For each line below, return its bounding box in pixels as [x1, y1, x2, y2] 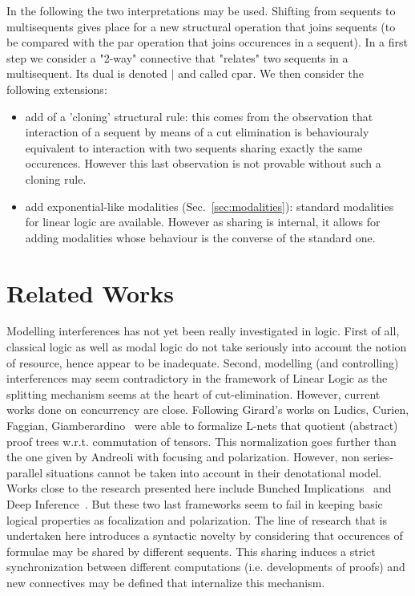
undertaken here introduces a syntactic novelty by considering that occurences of [6, 527, 403, 544]
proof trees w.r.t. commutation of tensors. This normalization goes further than [6, 432, 397, 449]
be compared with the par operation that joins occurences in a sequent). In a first [6, 34, 409, 51]
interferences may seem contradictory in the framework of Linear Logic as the [6, 370, 388, 387]
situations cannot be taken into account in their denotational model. [46, 464, 382, 480]
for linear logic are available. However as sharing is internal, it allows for [25, 213, 381, 230]
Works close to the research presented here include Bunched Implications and [6, 480, 392, 497]
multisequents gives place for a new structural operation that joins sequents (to [6, 18, 396, 34]
